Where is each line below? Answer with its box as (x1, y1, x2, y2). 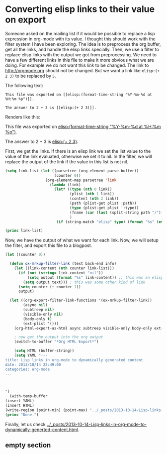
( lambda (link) (49, 182, 81, 187)
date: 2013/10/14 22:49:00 (5, 362, 61, 367)
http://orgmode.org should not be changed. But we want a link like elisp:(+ (5, 67, 160, 73)
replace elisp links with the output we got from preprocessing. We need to (5, 51, 157, 58)
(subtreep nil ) (23, 307, 55, 312)
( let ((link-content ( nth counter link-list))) (14, 266, 114, 271)
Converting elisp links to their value (5, 3, 155, 15)
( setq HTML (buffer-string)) (14, 348, 75, 353)
